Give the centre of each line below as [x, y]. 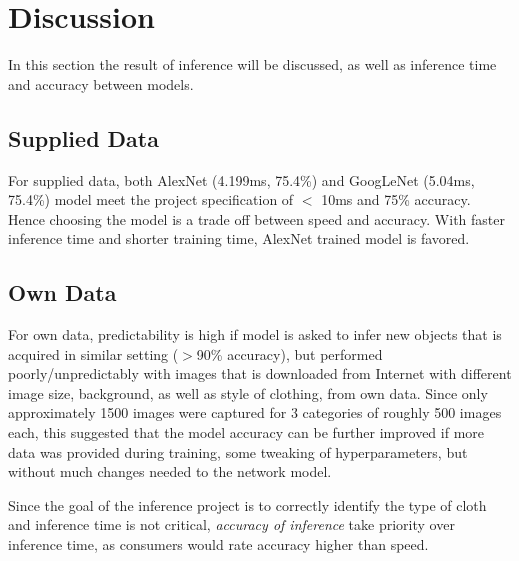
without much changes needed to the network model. [170, 471]
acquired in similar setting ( [93, 353]
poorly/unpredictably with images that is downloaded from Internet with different [260, 373]
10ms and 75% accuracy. [396, 199]
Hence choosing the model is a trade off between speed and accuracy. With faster [256, 218]
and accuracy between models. [101, 83]
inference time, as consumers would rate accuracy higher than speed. [218, 544]
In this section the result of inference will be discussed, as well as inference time [252, 64]
